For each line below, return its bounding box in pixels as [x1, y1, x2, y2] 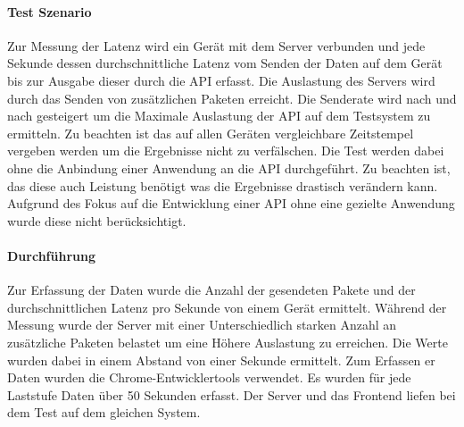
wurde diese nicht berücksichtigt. [7, 211, 186, 230]
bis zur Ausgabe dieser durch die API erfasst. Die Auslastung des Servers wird [7, 71, 435, 89]
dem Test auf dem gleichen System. [7, 403, 201, 422]
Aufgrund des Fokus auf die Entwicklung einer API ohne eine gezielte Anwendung [7, 194, 455, 213]
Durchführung [7, 246, 95, 264]
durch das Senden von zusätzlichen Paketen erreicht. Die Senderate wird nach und [7, 88, 457, 107]
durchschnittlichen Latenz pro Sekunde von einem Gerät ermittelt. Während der [7, 297, 447, 316]
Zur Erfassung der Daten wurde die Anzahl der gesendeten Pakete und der [7, 280, 416, 299]
